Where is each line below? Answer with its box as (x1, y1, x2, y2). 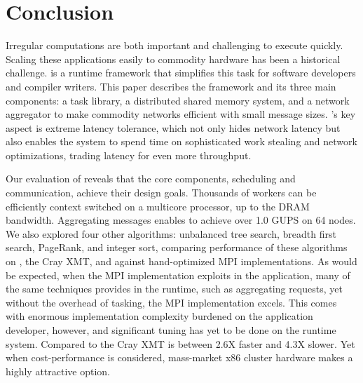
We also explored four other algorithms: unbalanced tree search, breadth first (6, 226, 336, 241)
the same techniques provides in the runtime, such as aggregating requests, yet (6, 281, 343, 296)
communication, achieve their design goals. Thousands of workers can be (6, 185, 317, 200)
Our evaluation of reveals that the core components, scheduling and (6, 171, 296, 186)
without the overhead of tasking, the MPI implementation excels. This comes (6, 295, 337, 309)
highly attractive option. (6, 363, 111, 378)
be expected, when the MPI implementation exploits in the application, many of (6, 267, 350, 282)
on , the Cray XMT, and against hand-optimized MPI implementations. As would (6, 254, 357, 269)
